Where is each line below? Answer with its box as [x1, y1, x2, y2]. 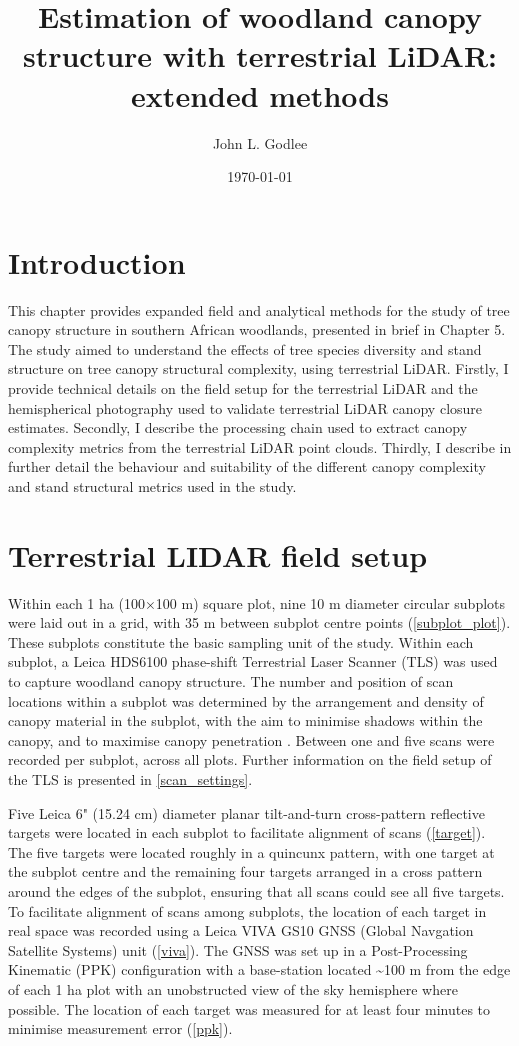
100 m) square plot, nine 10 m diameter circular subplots [155, 592, 506, 613]
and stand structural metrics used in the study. [8, 475, 297, 496]
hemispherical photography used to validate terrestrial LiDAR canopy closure [8, 397, 483, 418]
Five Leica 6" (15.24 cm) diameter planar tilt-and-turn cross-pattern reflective [8, 802, 485, 823]
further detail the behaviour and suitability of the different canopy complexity [8, 456, 486, 477]
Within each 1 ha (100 [8, 592, 145, 613]
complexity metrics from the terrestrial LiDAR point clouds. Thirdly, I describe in [8, 436, 512, 457]
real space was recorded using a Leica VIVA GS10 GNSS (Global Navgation [8, 920, 474, 941]
